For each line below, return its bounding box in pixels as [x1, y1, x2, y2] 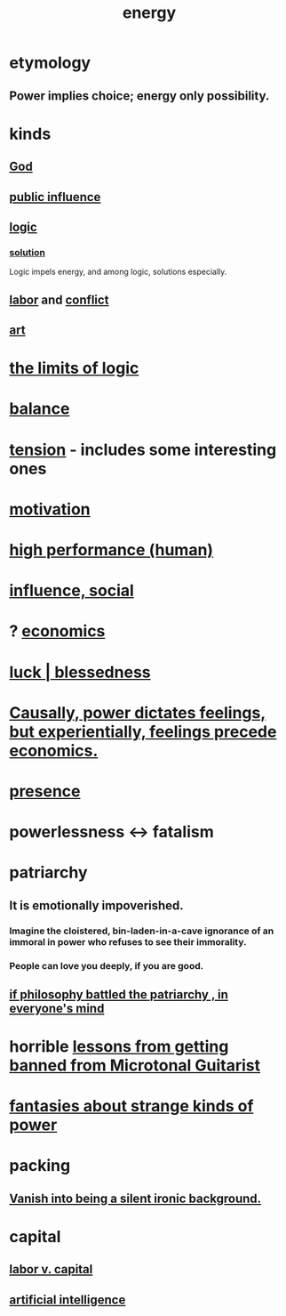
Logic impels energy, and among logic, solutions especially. [9, 266, 227, 278]
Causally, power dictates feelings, [9, 702, 266, 723]
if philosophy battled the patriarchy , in [9, 987, 229, 1002]
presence [9, 781, 81, 801]
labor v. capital [9, 1262, 93, 1277]
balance [9, 399, 70, 419]
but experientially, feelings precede [9, 722, 277, 741]
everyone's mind [9, 1000, 105, 1016]
